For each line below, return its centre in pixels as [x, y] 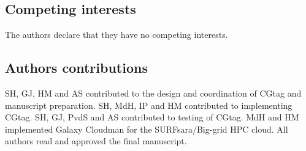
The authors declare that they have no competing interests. [117, 35]
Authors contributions [76, 68]
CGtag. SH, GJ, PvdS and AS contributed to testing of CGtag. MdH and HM [152, 117]
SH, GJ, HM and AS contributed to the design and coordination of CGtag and [153, 93]
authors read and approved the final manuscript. [96, 141]
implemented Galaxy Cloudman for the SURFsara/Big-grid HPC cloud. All [147, 129]
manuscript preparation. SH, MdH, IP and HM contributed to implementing [149, 105]
